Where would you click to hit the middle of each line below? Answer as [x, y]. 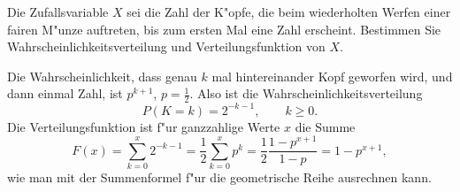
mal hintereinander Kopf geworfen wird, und [332, 76]
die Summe [325, 126]
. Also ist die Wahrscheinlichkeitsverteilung [306, 93]
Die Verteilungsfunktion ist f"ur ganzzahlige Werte [144, 126]
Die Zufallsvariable [58, 12]
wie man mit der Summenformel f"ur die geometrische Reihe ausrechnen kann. [219, 177]
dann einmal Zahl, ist [65, 93]
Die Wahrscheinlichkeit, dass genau [102, 76]
